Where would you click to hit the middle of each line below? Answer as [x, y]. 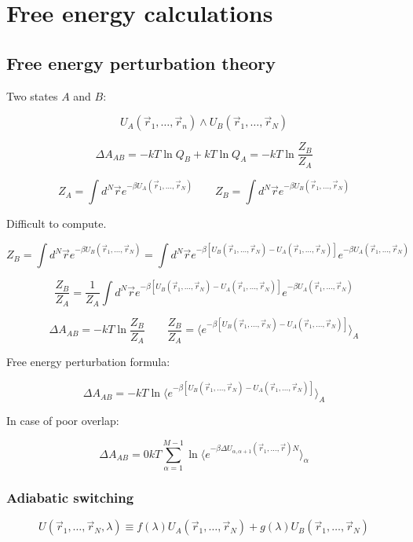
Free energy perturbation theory [141, 62]
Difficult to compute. [57, 223]
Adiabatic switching [70, 497]
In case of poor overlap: [63, 421]
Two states [32, 95]
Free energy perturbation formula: [88, 362]
